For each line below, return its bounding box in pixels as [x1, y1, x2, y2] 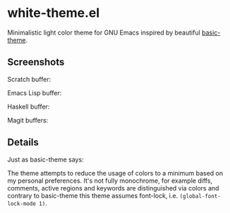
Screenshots [7, 56, 65, 68]
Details [7, 136, 39, 149]
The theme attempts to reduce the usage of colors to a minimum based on [7, 169, 224, 177]
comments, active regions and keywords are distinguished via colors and [7, 183, 219, 192]
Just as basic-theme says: [7, 155, 84, 164]
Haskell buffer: [7, 102, 50, 111]
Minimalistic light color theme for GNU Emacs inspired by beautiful [7, 28, 201, 37]
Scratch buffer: [7, 75, 52, 83]
